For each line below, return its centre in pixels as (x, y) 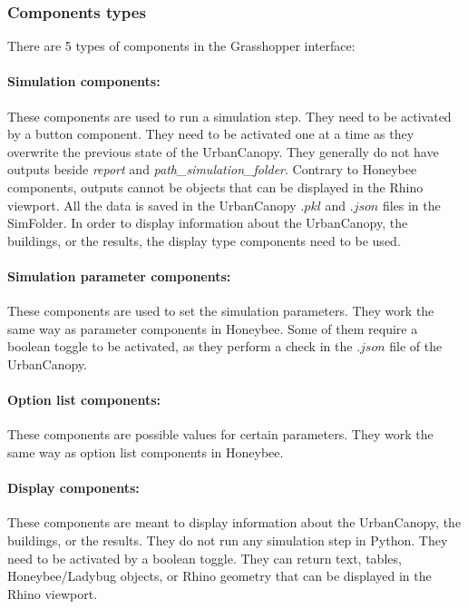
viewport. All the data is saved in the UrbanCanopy (152, 205)
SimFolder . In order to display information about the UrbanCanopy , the (208, 223)
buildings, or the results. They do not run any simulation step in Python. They (228, 540)
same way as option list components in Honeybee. (146, 452)
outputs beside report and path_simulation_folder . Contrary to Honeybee (212, 169)
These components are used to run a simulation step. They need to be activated (229, 116)
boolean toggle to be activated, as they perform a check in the (180, 346)
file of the (416, 346)
